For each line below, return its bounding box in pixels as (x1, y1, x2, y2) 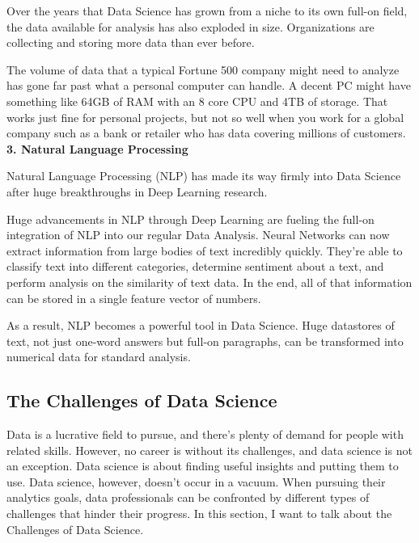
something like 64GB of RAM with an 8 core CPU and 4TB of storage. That (6, 92, 388, 109)
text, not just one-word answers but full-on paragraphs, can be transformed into (6, 332, 404, 349)
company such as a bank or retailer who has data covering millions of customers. (6, 124, 406, 141)
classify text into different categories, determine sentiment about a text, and (6, 258, 384, 275)
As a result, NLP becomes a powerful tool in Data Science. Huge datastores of (6, 317, 395, 334)
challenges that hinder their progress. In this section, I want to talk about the (6, 505, 392, 522)
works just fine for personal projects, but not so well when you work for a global (6, 108, 404, 125)
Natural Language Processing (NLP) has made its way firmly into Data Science (6, 167, 401, 184)
